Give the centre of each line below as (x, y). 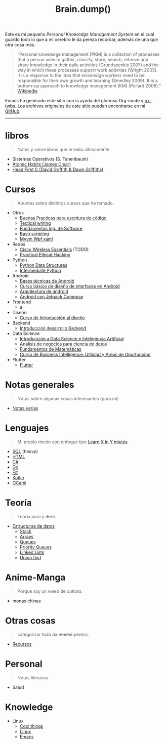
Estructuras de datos (34, 526)
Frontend (21, 302)
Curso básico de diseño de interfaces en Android (70, 286)
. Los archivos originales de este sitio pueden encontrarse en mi (80, 106)
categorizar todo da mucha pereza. (53, 634)
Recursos (22, 644)
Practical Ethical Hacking (45, 255)
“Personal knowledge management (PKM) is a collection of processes (88, 54)
